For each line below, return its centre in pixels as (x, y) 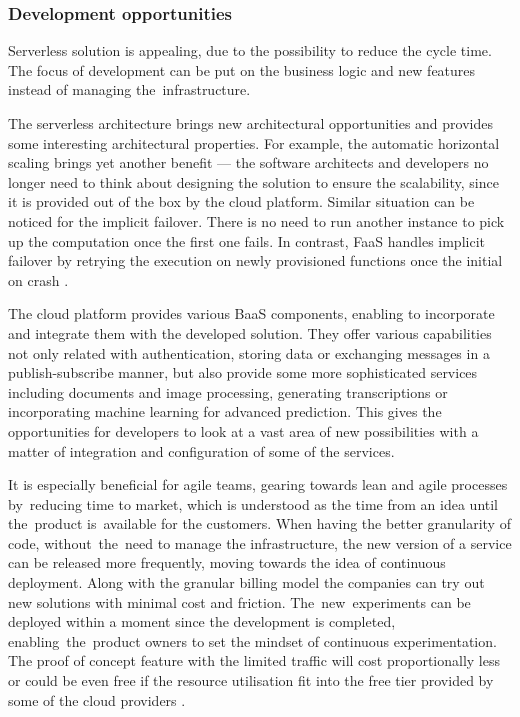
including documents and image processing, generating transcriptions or (228, 391)
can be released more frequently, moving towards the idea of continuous (227, 562)
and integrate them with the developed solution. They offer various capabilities (250, 332)
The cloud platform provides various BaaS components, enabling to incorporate (251, 313)
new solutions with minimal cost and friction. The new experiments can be (239, 601)
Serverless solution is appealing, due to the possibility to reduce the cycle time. (250, 50)
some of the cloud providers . (97, 699)
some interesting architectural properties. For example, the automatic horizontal (254, 142)
